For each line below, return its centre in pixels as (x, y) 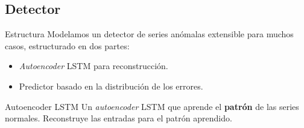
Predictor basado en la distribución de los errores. (111, 86)
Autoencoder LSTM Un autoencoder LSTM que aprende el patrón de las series (152, 106)
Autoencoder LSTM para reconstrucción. (93, 66)
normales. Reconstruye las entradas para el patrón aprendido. (119, 118)
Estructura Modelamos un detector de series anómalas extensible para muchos (149, 34)
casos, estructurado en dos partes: (67, 45)
